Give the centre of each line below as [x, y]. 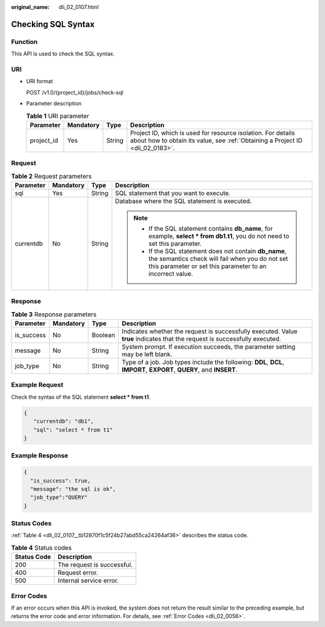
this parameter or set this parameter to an [208, 266]
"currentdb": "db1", [64, 421]
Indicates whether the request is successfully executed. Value [210, 331]
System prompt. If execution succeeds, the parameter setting [209, 347]
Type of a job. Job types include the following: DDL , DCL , [203, 363]
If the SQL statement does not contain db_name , [218, 251]
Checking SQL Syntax [53, 24]
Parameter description [54, 104]
